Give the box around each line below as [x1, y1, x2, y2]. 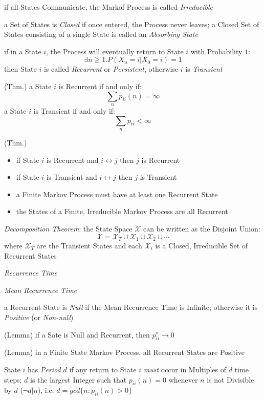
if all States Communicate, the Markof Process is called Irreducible [4, 2, 213, 12]
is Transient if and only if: [33, 105, 116, 116]
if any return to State [69, 364, 137, 374]
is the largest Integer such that [30, 374, 127, 385]
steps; [4, 374, 22, 385]
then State [4, 64, 37, 74]
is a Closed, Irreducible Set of [155, 240, 248, 250]
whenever [168, 374, 198, 385]
